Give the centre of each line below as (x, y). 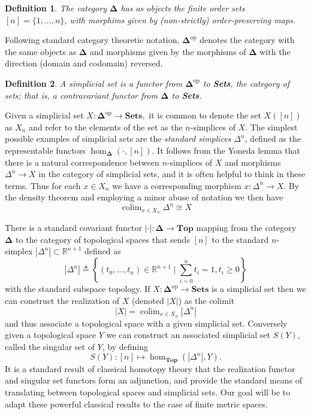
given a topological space (51, 335)
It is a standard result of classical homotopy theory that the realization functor (150, 368)
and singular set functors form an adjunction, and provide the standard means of (154, 380)
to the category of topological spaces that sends (103, 239)
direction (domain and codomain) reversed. (84, 63)
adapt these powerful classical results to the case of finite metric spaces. (136, 404)
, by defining (125, 346)
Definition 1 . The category (56, 8)
